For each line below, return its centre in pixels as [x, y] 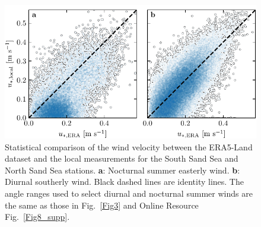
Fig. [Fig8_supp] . [37, 217]
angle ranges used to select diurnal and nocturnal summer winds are [129, 193]
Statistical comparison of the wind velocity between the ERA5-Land [129, 146]
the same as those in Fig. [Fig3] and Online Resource [102, 205]
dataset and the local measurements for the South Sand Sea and [122, 158]
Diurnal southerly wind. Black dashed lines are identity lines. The [124, 182]
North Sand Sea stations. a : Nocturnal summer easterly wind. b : [122, 170]
